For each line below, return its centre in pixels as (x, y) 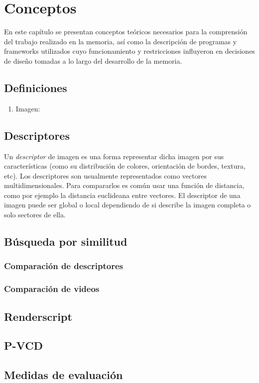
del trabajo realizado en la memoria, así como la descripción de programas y (121, 41)
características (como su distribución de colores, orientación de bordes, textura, (125, 166)
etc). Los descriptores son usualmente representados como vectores (105, 175)
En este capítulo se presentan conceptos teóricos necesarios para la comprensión (126, 32)
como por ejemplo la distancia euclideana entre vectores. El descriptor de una (122, 195)
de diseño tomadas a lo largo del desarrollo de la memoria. (93, 60)
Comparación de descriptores (64, 266)
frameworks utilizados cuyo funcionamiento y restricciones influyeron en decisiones (129, 51)
